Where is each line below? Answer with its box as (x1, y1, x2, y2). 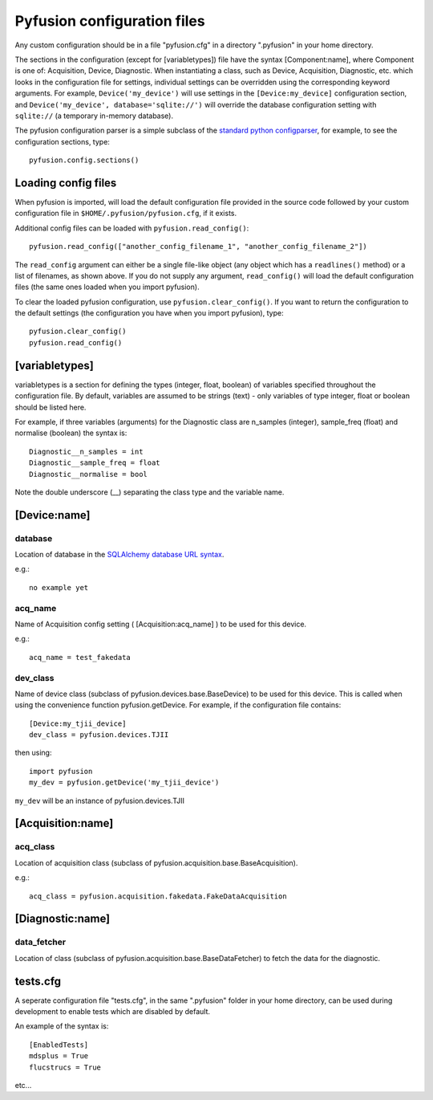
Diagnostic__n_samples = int (29, 446, 144, 456)
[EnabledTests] (29, 1040, 89, 1049)
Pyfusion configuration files (14, 12, 205, 30)
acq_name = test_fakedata (29, 653, 132, 662)
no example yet (29, 583, 89, 592)
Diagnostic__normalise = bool (29, 470, 148, 479)
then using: (14, 748, 52, 758)
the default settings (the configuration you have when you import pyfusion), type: (14, 308, 284, 318)
